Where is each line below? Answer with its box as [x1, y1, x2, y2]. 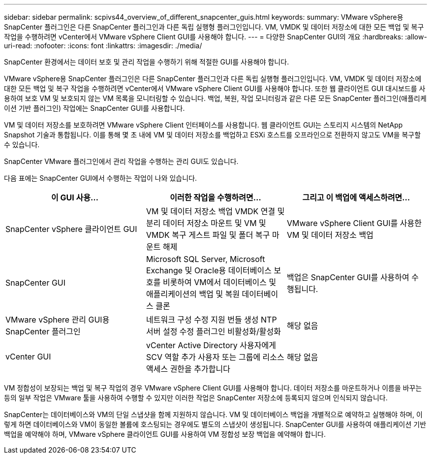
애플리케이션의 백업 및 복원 [146, 289, 240, 299]
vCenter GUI [5, 352, 51, 361]
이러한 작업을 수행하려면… [170, 193, 261, 202]
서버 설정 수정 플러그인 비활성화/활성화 [146, 327, 281, 336]
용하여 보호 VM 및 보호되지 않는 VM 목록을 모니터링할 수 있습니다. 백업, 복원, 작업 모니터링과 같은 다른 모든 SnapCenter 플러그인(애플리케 [4, 94, 427, 102]
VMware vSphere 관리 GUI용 [5, 315, 110, 325]
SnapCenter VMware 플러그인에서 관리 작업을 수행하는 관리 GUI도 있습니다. [4, 157, 239, 165]
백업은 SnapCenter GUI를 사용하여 [286, 272, 409, 282]
